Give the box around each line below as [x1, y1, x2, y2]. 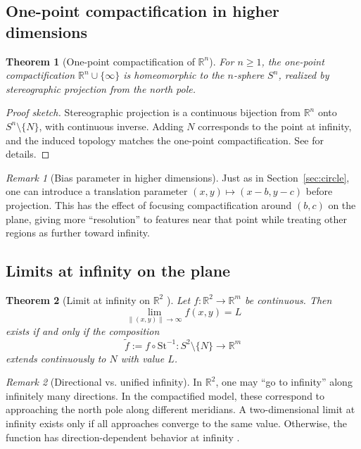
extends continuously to [6, 350, 106, 365]
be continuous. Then [244, 292, 332, 307]
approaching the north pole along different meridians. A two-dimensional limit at [6, 402, 355, 417]
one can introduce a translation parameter [6, 184, 188, 198]
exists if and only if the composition [6, 323, 160, 338]
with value [120, 350, 165, 365]
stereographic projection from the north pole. [6, 81, 196, 96]
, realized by [278, 68, 329, 82]
